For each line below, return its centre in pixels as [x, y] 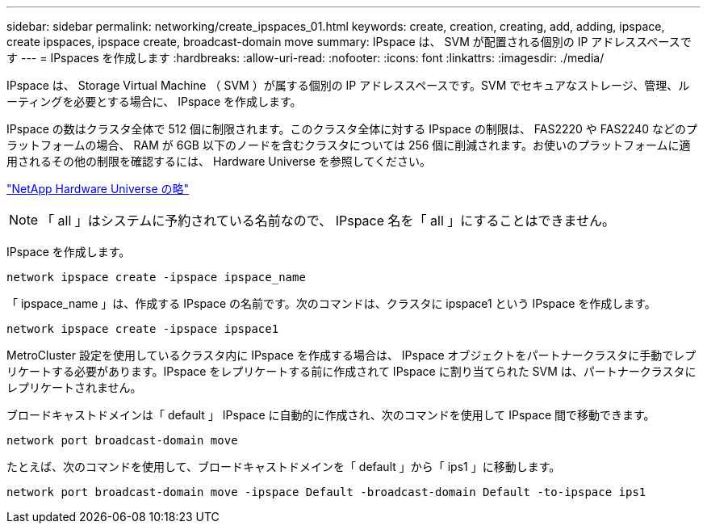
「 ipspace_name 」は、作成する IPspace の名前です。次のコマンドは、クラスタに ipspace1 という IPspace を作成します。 [331, 303]
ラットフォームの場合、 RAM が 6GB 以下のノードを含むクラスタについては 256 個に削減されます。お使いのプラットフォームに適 [349, 145]
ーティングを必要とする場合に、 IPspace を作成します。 [154, 101]
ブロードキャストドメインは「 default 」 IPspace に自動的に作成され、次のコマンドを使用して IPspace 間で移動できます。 [331, 415]
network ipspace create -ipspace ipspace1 [143, 329]
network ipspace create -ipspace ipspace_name [156, 277]
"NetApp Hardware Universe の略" [98, 189]
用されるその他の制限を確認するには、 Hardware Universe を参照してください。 [219, 161]
